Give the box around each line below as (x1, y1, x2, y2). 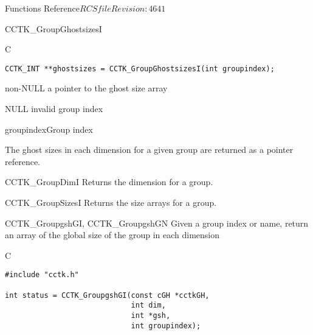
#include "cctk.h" (5, 270, 79, 280)
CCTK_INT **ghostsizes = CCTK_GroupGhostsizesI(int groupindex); (5, 64, 275, 73)
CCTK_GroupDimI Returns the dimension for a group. (5, 175, 213, 188)
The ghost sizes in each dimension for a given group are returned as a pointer (5, 143, 294, 156)
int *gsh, (131, 311, 171, 320)
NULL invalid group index (5, 102, 103, 115)
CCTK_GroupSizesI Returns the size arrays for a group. (5, 196, 217, 208)
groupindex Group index (5, 122, 93, 135)
